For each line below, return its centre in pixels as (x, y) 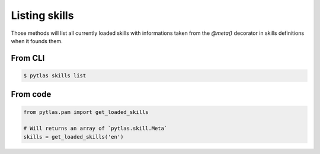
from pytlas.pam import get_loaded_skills (86, 112)
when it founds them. (37, 41)
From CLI (28, 58)
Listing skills (42, 15)
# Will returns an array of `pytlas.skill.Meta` (95, 129)
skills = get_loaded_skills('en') (73, 137)
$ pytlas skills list (55, 76)
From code (31, 94)
